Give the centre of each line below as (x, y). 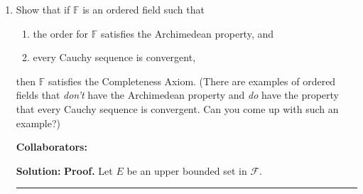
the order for (61, 33)
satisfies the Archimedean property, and (188, 33)
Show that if (43, 9)
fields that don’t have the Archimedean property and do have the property (177, 95)
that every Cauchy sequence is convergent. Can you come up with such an (177, 108)
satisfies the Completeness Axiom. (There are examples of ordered (192, 81)
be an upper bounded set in (187, 170)
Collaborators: (52, 147)
